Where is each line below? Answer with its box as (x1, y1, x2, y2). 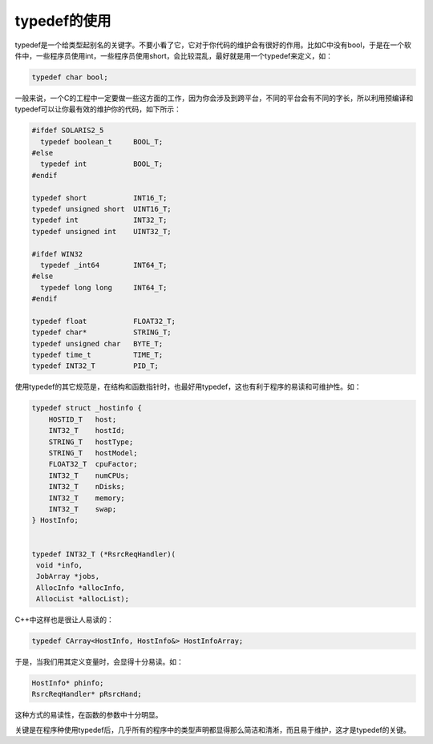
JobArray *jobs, (36, 572, 100, 581)
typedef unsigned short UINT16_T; (31, 204, 172, 214)
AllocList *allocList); (36, 594, 130, 604)
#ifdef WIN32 (31, 249, 83, 258)
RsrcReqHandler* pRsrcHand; (31, 689, 142, 699)
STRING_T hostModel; (48, 449, 138, 458)
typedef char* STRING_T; (31, 328, 172, 337)
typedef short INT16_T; (31, 193, 168, 202)
